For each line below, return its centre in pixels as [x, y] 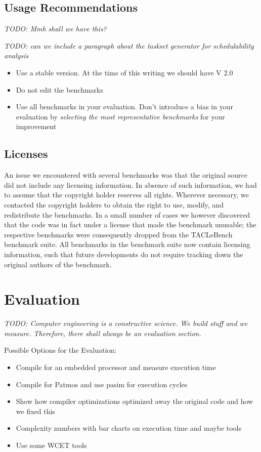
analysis [16, 55]
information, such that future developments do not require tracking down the [124, 254]
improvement [36, 126]
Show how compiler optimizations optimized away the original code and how [135, 401]
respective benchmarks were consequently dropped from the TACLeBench [118, 234]
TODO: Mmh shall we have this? [55, 29]
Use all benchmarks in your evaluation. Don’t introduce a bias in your [124, 107]
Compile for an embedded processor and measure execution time [116, 367]
